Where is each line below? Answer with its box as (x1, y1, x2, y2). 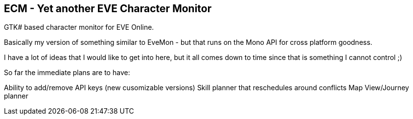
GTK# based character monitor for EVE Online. (4, 23, 154, 32)
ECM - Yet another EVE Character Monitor (4, 2, 212, 15)
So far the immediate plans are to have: (4, 68, 130, 77)
